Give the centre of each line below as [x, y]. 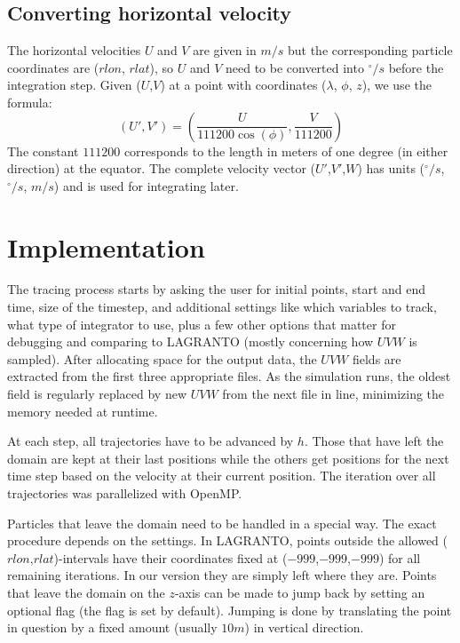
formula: [30, 102]
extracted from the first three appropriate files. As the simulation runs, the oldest [229, 376]
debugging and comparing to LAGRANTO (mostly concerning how [190, 341]
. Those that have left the [374, 441]
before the [416, 67]
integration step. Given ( [74, 85]
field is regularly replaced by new [97, 394]
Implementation [106, 246]
